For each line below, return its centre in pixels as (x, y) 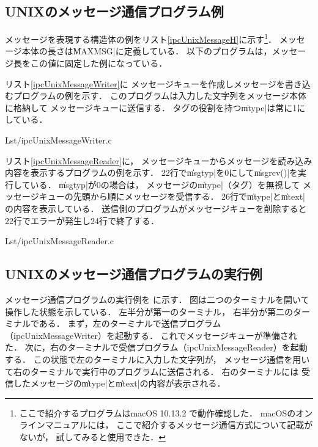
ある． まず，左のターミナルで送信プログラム (130, 323)
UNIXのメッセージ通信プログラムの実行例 (134, 274)
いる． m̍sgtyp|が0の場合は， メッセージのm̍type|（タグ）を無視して (165, 184)
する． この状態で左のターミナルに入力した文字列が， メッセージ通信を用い (157, 359)
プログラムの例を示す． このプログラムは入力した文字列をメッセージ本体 (160, 96)
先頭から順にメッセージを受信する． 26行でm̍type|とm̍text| (189, 196)
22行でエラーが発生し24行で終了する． (82, 220)
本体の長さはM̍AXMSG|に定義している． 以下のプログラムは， (147, 51)
